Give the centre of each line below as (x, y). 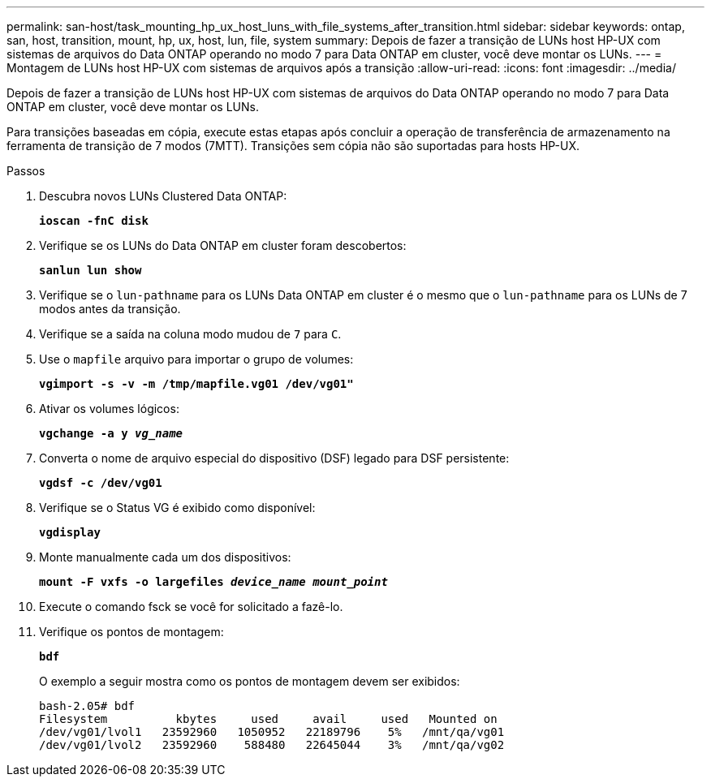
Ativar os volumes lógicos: (109, 409)
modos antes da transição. (110, 309)
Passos (26, 171)
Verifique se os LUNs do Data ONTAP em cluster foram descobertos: (223, 245)
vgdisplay (70, 532)
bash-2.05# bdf (87, 706)
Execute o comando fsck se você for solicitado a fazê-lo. (191, 607)
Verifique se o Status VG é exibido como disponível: (177, 508)
